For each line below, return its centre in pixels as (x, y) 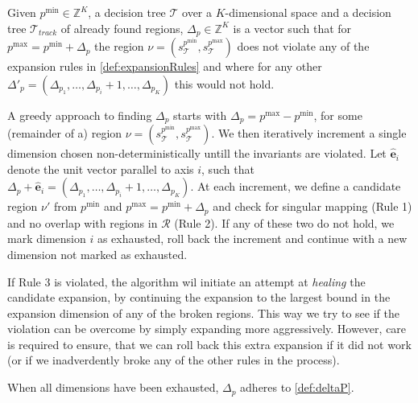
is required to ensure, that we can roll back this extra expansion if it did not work (209, 344)
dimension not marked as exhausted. (97, 254)
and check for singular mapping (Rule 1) (312, 206)
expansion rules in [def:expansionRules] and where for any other (165, 66)
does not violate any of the (303, 46)
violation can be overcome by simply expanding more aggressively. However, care (207, 329)
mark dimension (47, 239)
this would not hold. (224, 83)
